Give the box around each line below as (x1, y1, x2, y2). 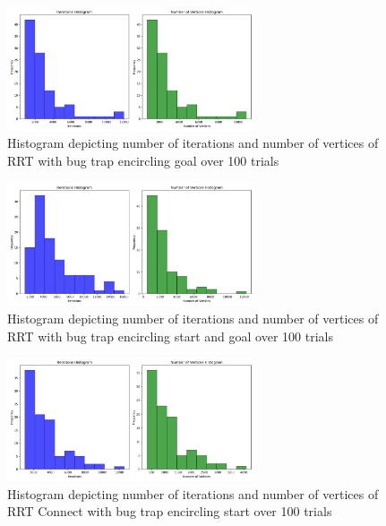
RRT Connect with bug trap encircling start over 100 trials (7, 502, 332, 521)
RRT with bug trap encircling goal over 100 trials (7, 151, 279, 169)
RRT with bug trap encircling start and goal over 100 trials (7, 326, 333, 345)
